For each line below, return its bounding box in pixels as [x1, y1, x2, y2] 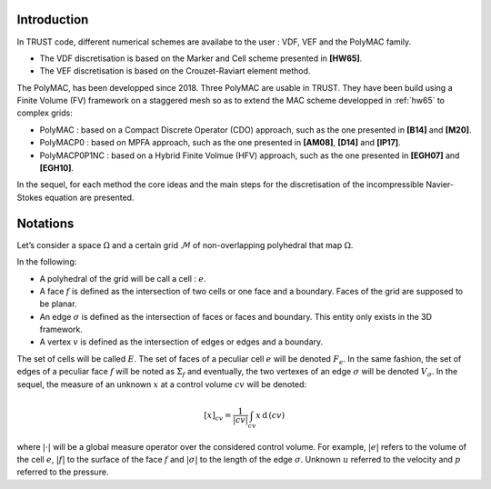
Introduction [16, 12, 89, 27]
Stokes [16, 192, 43, 203]
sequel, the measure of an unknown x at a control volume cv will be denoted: [16, 378, 307, 390]
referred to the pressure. [16, 466, 109, 477]
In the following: [16, 256, 77, 267]
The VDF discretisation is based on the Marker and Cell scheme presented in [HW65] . [39, 53, 363, 64]
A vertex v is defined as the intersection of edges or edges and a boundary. [39, 336, 324, 347]
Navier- [426, 179, 455, 190]
